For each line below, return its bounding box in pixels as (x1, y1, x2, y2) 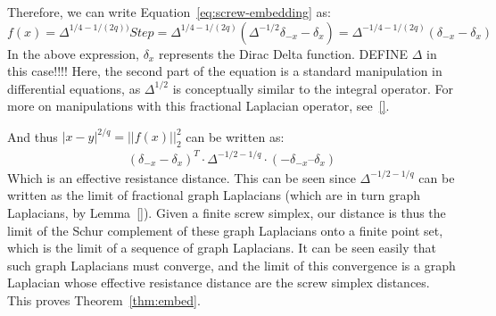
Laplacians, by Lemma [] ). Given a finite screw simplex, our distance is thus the (7, 203, 446, 221)
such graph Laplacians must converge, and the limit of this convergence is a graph (7, 255, 456, 274)
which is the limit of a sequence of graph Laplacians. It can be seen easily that (7, 238, 436, 257)
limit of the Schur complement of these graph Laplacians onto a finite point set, (7, 220, 443, 239)
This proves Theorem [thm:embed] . (7, 290, 201, 309)
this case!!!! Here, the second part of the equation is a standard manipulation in (7, 62, 442, 80)
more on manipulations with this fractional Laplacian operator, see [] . (7, 96, 390, 115)
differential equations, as (7, 79, 141, 97)
